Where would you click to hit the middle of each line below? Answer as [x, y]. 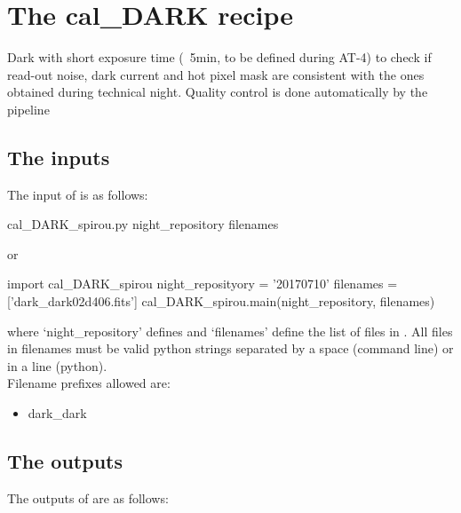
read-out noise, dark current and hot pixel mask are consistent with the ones [216, 74]
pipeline [28, 109]
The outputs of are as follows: [88, 497]
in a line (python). [57, 365]
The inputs [59, 157]
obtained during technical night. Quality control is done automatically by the [218, 92]
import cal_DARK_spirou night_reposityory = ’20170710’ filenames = [203, 284]
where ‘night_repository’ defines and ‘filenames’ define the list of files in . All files [230, 331]
